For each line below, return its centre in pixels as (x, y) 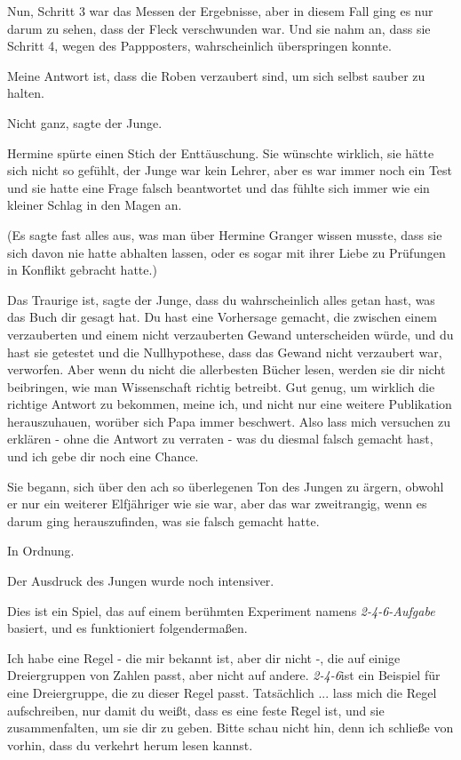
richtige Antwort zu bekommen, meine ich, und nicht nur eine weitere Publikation (230, 404)
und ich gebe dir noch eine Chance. (103, 456)
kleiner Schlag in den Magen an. (95, 205)
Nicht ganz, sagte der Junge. (85, 122)
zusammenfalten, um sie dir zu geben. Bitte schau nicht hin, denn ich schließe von (230, 728)
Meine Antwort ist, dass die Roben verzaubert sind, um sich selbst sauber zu (216, 75)
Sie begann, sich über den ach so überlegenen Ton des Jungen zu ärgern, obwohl (226, 486)
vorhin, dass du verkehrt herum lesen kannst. (130, 744)
